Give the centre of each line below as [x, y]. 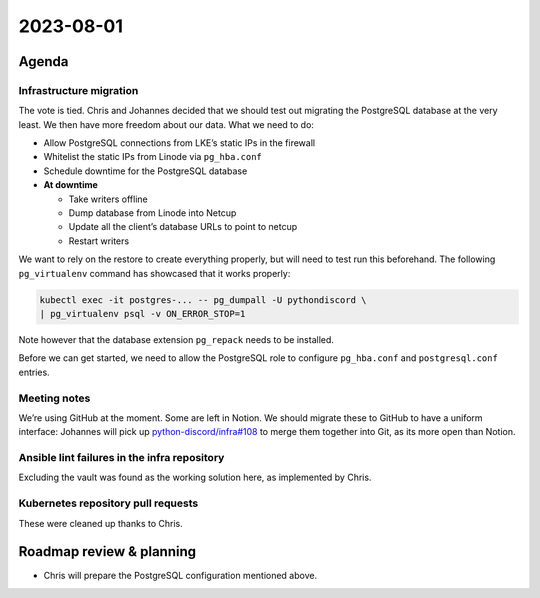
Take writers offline [108, 199]
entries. [34, 372]
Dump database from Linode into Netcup [152, 213]
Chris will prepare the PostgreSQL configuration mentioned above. [180, 576]
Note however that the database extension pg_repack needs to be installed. [176, 339]
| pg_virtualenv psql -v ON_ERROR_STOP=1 [142, 313]
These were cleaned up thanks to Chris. [101, 523]
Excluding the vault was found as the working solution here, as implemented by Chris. [195, 477]
